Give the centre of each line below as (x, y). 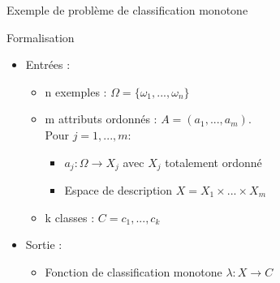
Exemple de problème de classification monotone (127, 10)
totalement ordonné (213, 162)
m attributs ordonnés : (101, 119)
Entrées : (48, 64)
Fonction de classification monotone (134, 271)
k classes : (70, 217)
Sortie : (44, 244)
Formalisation (41, 37)
